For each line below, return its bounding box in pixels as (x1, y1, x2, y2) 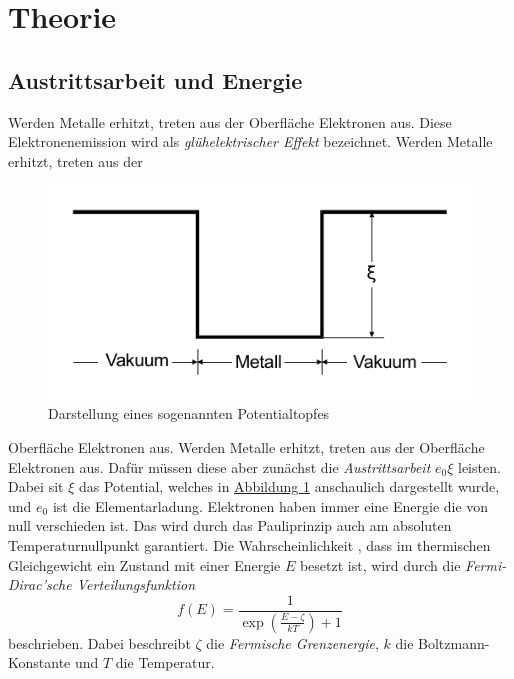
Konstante (8, 652, 71, 673)
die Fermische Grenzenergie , (206, 632, 379, 653)
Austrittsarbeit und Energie (8, 64, 303, 95)
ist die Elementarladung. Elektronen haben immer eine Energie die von (52, 495, 489, 516)
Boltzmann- (418, 632, 490, 653)
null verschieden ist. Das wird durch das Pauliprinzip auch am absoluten (8, 515, 452, 536)
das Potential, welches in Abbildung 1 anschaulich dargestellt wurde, (78, 476, 500, 497)
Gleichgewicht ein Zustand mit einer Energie (8, 554, 281, 575)
